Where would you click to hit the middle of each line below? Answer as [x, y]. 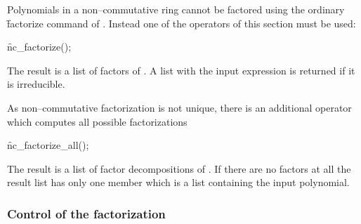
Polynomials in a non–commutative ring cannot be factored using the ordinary [176, 9]
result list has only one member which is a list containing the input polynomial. [178, 182]
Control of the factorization [86, 213]
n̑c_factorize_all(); [48, 145]
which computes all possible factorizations [97, 121]
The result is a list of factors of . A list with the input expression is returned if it [181, 70]
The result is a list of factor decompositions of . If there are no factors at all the [179, 168]
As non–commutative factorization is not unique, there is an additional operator [179, 107]
